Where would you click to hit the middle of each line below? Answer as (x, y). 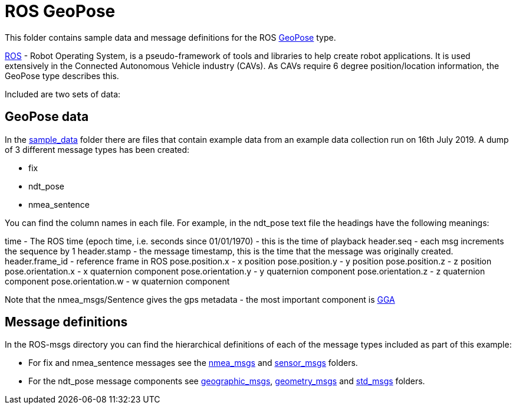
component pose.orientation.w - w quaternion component (117, 281)
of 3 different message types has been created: (97, 149)
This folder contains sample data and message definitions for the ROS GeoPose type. (170, 37)
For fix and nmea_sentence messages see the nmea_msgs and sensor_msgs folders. (193, 363)
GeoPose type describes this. (62, 76)
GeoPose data (47, 117)
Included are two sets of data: (63, 94)
